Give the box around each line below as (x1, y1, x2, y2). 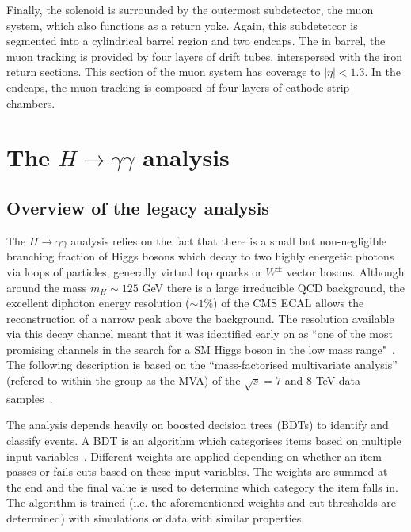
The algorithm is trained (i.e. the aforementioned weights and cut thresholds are (6, 494, 397, 511)
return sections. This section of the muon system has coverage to (6, 63, 321, 80)
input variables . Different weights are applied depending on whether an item (6, 447, 382, 464)
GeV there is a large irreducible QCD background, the (142, 279, 405, 295)
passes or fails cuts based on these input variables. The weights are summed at (6, 463, 388, 480)
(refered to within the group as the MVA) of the (6, 372, 241, 389)
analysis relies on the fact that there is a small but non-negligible (70, 232, 387, 249)
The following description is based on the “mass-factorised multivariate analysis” (6, 356, 398, 373)
